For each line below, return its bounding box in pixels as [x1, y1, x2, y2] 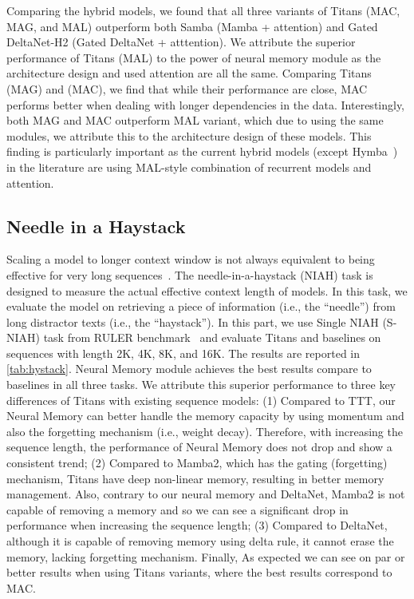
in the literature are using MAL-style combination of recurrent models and [6, 158, 372, 175]
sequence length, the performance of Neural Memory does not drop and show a [6, 438, 392, 455]
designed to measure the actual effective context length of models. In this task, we [6, 282, 408, 299]
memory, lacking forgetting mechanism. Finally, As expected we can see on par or [6, 548, 405, 565]
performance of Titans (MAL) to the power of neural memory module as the [6, 49, 381, 65]
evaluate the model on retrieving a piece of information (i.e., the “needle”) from [6, 298, 396, 315]
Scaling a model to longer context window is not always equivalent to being [6, 251, 375, 268]
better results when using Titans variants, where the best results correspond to [6, 564, 392, 581]
